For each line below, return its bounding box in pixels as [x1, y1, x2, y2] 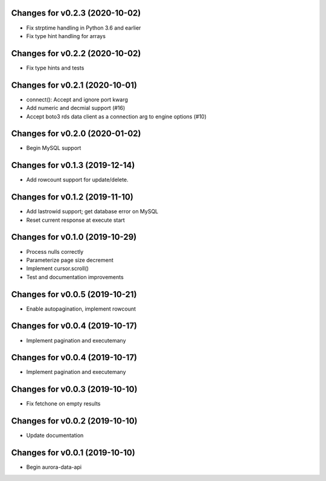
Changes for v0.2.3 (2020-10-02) [11, 8, 141, 18]
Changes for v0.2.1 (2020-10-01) [11, 80, 137, 90]
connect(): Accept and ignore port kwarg [26, 95, 128, 103]
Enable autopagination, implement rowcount [26, 305, 136, 312]
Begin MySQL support [26, 144, 81, 152]
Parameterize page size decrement [26, 256, 114, 263]
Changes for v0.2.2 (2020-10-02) [11, 48, 141, 59]
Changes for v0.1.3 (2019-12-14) [11, 160, 135, 170]
